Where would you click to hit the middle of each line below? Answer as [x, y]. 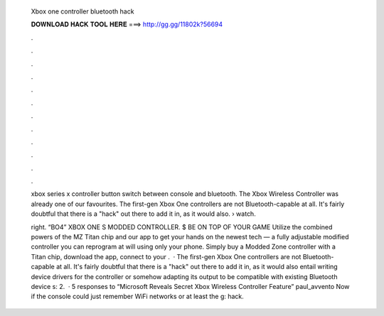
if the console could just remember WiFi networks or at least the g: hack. [138, 296]
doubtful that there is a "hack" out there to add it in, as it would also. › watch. [143, 214]
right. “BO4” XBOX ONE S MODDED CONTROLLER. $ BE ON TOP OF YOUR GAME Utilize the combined [182, 227]
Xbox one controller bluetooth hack [82, 11]
